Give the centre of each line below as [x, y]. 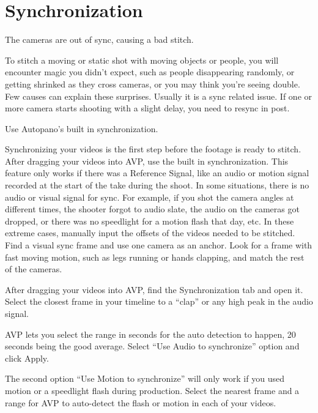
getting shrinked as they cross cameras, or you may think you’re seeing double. [153, 84]
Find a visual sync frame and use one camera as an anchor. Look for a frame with [159, 245]
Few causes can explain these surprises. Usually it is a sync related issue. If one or [159, 96]
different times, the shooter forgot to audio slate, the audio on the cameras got [152, 209]
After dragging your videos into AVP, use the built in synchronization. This [147, 161]
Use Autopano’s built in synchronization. [82, 128]
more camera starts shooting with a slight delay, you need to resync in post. [147, 108]
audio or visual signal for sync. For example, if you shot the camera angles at [150, 197]
